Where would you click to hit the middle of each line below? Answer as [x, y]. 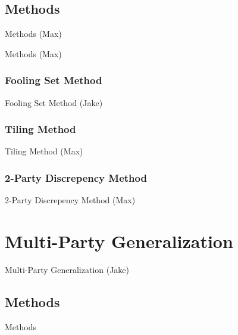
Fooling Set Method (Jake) [54, 102]
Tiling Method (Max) [44, 151]
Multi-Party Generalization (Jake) [67, 269]
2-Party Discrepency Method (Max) [70, 200]
